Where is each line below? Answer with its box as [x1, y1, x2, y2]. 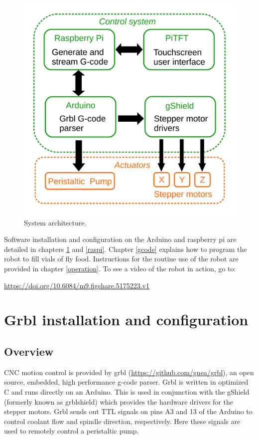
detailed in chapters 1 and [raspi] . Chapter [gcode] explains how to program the [4, 243, 247, 254]
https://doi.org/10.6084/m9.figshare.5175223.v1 [4, 280, 149, 290]
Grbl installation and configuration [4, 309, 249, 330]
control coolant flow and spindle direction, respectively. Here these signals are [4, 416, 241, 426]
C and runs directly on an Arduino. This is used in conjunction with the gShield [4, 386, 250, 397]
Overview [4, 343, 54, 359]
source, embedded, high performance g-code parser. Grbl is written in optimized [4, 377, 249, 387]
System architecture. [24, 217, 87, 227]
